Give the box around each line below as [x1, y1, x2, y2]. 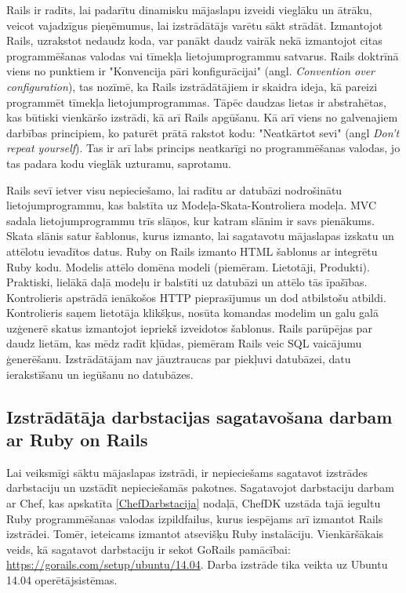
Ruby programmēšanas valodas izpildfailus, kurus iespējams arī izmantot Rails [6, 510, 383, 526]
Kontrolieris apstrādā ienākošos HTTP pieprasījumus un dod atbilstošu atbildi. [6, 289, 386, 305]
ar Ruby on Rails [6, 427, 148, 452]
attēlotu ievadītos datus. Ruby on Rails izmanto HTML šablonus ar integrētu [6, 242, 378, 259]
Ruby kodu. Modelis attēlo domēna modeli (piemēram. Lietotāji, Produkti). [6, 258, 370, 275]
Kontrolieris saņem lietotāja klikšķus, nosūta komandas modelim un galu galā [6, 304, 379, 321]
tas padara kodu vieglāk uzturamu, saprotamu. [6, 155, 231, 171]
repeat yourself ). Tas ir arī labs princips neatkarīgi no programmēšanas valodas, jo [6, 140, 401, 156]
